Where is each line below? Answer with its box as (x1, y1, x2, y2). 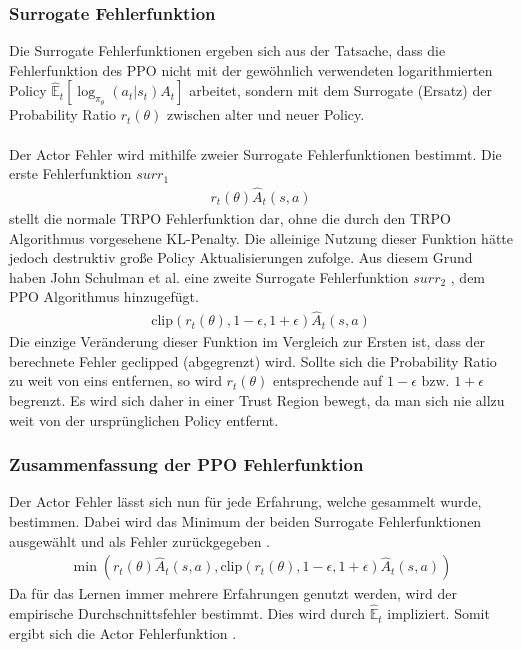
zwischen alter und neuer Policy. (167, 104, 365, 125)
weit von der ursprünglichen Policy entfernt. (9, 409, 279, 430)
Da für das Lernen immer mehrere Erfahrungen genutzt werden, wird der (9, 583, 457, 604)
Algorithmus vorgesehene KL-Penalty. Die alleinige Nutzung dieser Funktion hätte (9, 227, 513, 248)
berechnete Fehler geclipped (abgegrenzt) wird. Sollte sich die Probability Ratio (9, 350, 497, 371)
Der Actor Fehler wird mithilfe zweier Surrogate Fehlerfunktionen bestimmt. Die (9, 143, 502, 164)
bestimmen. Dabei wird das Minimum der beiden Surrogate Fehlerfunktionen (9, 511, 482, 532)
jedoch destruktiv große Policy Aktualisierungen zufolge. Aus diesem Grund (9, 247, 473, 268)
